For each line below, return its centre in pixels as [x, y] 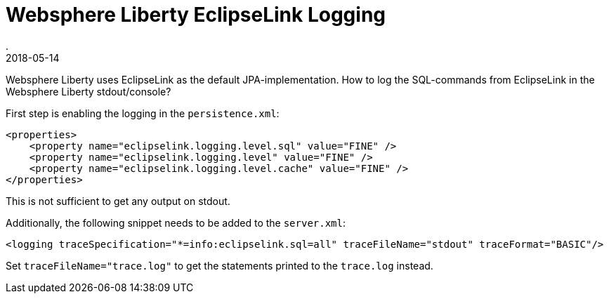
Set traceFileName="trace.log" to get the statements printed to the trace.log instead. [220, 265]
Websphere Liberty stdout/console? [89, 91]
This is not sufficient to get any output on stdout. [118, 201]
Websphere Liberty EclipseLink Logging [196, 15]
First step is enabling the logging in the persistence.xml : [143, 113]
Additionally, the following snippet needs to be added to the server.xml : [176, 222]
